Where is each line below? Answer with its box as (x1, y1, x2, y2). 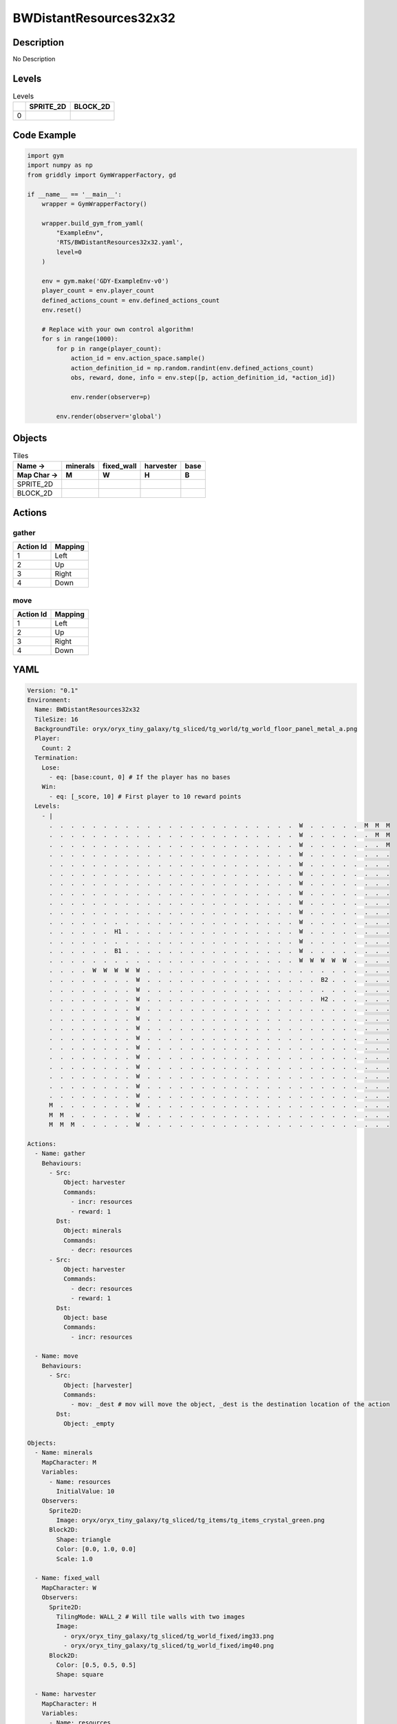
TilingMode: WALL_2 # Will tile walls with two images (56, 1613, 246, 1621)
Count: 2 (41, 744, 72, 752)
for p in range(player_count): (56, 345, 162, 352)
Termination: (34, 754, 78, 762)
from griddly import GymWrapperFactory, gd (27, 171, 177, 179)
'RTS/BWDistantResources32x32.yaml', (56, 239, 184, 246)
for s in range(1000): (41, 335, 118, 343)
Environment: (27, 696, 72, 703)
